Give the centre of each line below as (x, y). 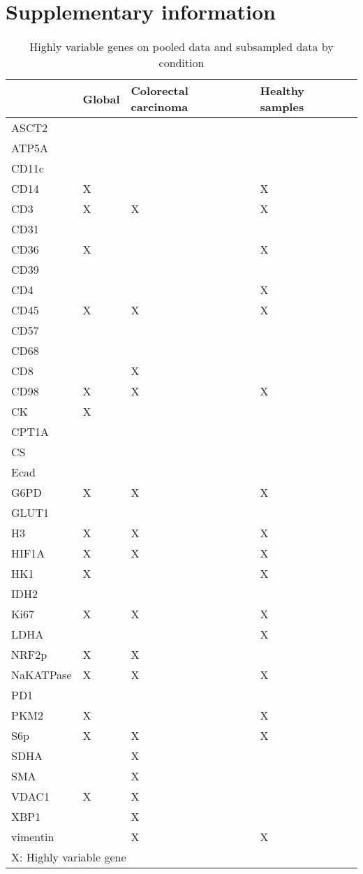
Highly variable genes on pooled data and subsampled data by (181, 47)
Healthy (282, 91)
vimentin (33, 837)
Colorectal (160, 91)
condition (181, 63)
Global (101, 99)
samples (282, 107)
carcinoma (160, 107)
